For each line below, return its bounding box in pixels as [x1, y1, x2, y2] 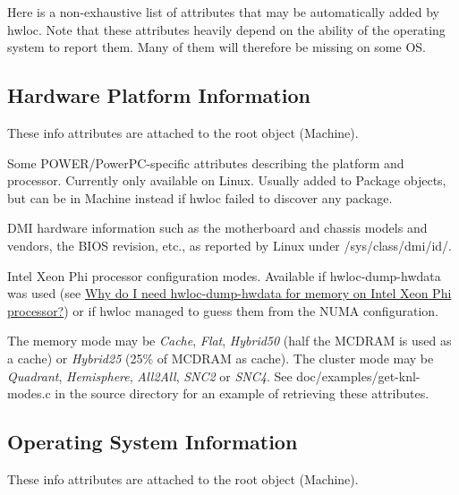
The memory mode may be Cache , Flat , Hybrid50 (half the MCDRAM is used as [7, 331, 452, 350]
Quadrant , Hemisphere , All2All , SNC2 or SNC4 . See [7, 366, 293, 385]
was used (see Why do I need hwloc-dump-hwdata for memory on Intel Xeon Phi [7, 284, 452, 303]
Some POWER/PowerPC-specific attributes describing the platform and [7, 153, 404, 172]
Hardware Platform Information [7, 81, 310, 109]
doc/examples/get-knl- [296, 366, 421, 385]
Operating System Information [7, 428, 298, 456]
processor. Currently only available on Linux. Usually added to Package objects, [7, 171, 446, 190]
